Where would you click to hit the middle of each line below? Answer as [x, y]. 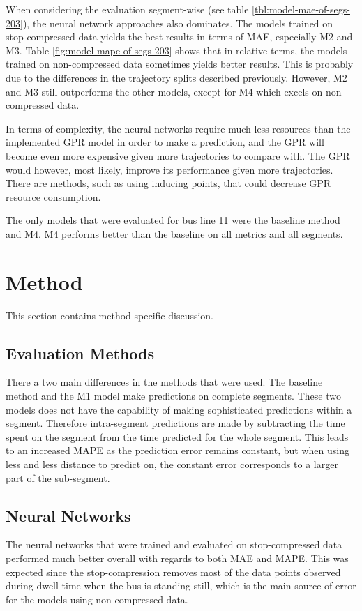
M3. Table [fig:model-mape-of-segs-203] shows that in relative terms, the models [176, 50]
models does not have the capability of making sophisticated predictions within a [179, 409]
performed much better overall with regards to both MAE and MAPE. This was [177, 558]
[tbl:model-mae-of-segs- [301, 9]
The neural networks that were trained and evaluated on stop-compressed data [174, 544]
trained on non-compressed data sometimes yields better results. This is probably [180, 64]
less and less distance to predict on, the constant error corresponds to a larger [172, 463]
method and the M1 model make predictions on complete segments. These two [173, 396]
